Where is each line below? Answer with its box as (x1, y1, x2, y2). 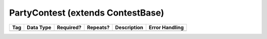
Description (115, 24, 143, 31)
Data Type (27, 24, 51, 31)
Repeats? (87, 24, 110, 31)
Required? (57, 24, 82, 31)
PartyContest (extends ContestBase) (9, 7, 164, 18)
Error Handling (148, 24, 184, 31)
